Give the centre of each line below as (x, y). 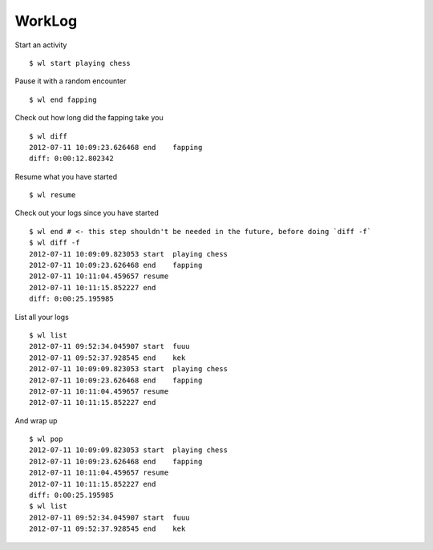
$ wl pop (46, 439)
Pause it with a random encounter (71, 81)
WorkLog (46, 21)
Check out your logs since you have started (87, 213)
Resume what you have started (66, 176)
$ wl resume (53, 195)
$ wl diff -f (55, 243)
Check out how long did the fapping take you (89, 118)
